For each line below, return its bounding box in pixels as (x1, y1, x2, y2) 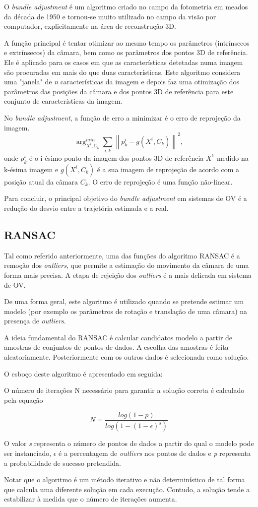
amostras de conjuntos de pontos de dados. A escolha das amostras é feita (4, 342, 229, 352)
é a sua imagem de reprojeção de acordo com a (97, 164, 240, 174)
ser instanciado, (4, 447, 52, 458)
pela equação (4, 394, 43, 405)
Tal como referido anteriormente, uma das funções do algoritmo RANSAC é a (4, 250, 240, 260)
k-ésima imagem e (4, 164, 59, 174)
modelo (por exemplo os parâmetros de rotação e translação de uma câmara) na (4, 306, 248, 316)
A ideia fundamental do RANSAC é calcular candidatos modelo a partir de (4, 332, 233, 342)
